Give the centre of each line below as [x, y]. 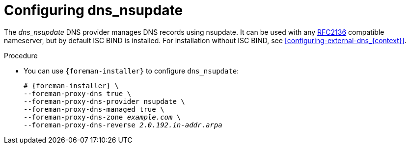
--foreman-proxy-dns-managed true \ [94, 109]
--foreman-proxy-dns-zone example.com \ [102, 117]
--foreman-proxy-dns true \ [78, 93]
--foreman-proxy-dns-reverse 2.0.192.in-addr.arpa [123, 125]
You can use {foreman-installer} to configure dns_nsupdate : [131, 71]
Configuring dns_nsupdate [94, 10]
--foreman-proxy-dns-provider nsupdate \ [104, 101]
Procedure [21, 55]
